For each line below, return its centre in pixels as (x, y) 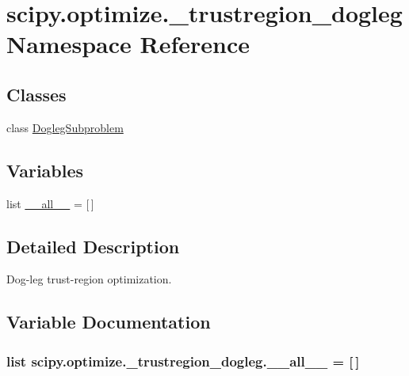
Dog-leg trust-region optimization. (89, 279)
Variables (45, 170)
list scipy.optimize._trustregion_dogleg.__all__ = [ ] (183, 361)
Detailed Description (93, 246)
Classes (36, 94)
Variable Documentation (109, 322)
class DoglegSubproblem (65, 127)
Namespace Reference (128, 44)
